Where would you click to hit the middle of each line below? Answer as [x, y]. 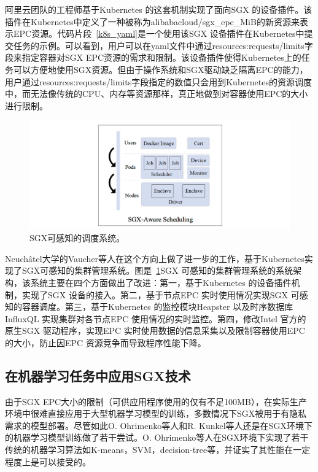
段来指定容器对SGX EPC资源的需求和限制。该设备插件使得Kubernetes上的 [153, 57]
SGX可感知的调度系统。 [77, 238]
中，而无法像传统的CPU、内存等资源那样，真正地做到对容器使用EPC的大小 [157, 94]
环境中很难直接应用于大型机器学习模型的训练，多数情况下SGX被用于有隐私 [156, 413]
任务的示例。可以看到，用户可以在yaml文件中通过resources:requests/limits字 [163, 45]
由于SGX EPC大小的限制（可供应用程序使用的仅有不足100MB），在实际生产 [156, 401]
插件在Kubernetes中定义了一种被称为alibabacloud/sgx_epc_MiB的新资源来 [152, 21]
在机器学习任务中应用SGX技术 [98, 375]
